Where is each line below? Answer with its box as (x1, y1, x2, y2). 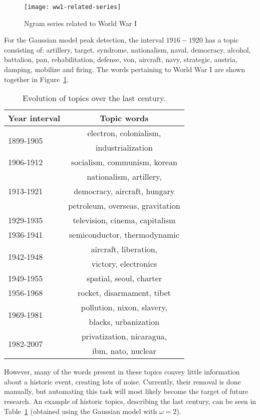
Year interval (8, 112, 61, 124)
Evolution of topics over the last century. (23, 92, 166, 104)
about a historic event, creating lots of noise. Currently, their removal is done (4, 376, 241, 386)
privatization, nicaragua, (81, 330, 167, 342)
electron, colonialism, (87, 127, 161, 139)
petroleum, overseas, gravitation (68, 200, 180, 212)
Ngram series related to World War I (24, 18, 137, 28)
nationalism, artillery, (87, 171, 162, 183)
